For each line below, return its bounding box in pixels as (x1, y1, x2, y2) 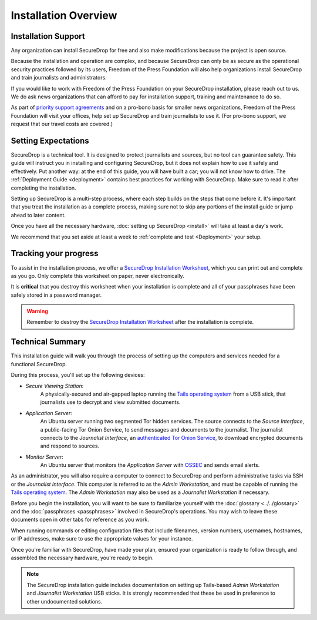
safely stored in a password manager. (11, 291, 102, 299)
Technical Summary (11, 337, 86, 347)
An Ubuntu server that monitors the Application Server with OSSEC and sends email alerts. (40, 462, 260, 469)
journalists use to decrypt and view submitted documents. (40, 399, 181, 406)
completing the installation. (11, 184, 76, 191)
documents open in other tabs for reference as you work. (11, 516, 149, 523)
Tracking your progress (11, 248, 99, 258)
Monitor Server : (25, 453, 64, 460)
